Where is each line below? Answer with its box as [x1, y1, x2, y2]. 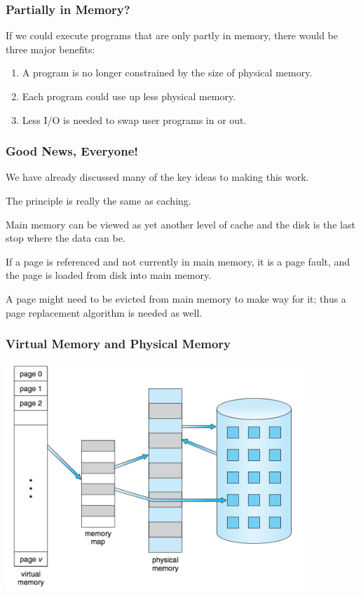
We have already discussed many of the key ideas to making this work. [6, 170, 309, 184]
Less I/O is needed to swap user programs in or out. [22, 112, 247, 127]
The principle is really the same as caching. [6, 193, 191, 207]
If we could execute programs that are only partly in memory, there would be [6, 28, 338, 43]
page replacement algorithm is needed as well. [6, 305, 203, 320]
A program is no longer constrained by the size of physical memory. [22, 65, 313, 80]
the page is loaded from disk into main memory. [6, 268, 212, 282]
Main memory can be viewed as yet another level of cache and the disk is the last [6, 217, 355, 231]
